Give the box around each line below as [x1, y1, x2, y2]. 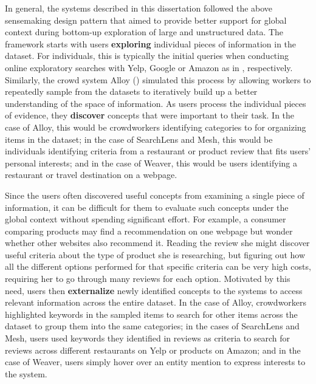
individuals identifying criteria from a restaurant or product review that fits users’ [5, 145, 311, 157]
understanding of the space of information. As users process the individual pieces [5, 97, 306, 109]
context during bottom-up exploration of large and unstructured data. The [5, 26, 284, 38]
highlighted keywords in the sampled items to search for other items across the [5, 307, 298, 320]
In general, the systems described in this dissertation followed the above [5, 2, 273, 14]
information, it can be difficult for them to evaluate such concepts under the [5, 201, 289, 213]
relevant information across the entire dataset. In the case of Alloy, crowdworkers [5, 296, 307, 309]
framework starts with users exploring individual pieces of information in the [5, 37, 297, 50]
